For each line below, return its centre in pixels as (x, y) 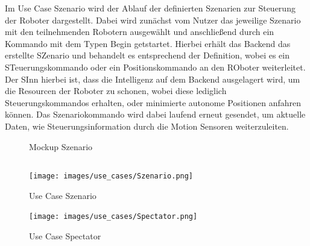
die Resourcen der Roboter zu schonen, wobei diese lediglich (116, 91)
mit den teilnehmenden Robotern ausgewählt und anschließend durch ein (140, 32)
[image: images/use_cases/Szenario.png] (111, 176)
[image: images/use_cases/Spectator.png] (113, 217)
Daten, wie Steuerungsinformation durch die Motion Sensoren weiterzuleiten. (147, 126)
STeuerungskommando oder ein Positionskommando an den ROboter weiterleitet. (155, 67)
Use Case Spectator (65, 236)
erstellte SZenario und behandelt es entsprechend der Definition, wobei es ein (147, 55)
